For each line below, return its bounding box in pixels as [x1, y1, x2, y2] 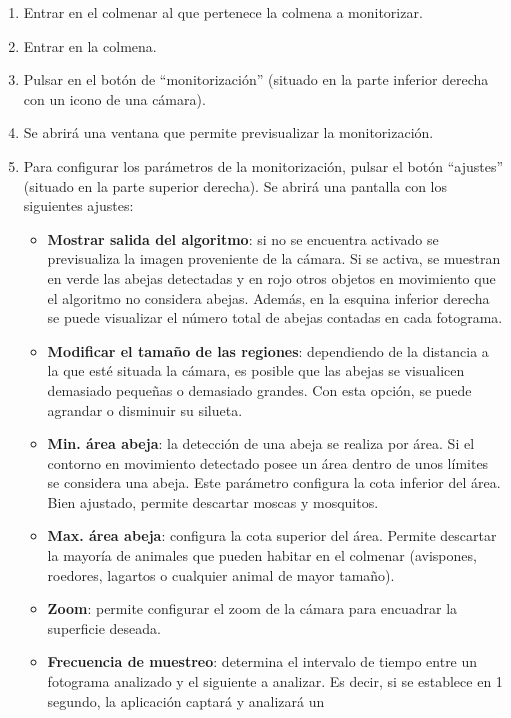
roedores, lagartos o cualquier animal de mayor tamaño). [47, 564, 395, 585]
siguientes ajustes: [23, 195, 134, 216]
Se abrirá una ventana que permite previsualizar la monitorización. [23, 122, 434, 143]
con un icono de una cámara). [23, 88, 206, 109]
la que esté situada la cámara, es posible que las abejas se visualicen [47, 360, 465, 381]
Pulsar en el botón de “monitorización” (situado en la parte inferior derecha [23, 69, 489, 90]
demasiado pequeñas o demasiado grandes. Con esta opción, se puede [47, 379, 472, 400]
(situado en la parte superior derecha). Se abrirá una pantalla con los [23, 175, 448, 196]
